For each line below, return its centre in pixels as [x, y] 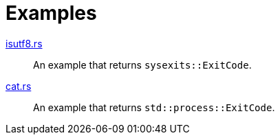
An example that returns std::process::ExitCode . [154, 107]
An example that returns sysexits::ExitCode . [142, 65]
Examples [51, 13]
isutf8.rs [24, 43]
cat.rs [19, 86]
